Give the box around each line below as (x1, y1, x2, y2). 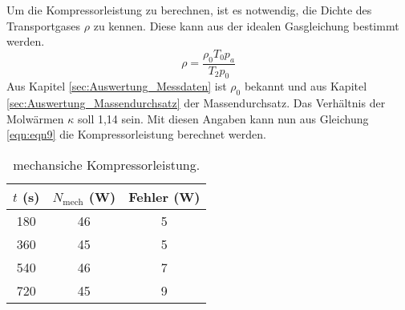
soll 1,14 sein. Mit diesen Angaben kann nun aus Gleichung (78, 110, 369, 127)
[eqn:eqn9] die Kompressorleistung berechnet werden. (6, 126, 266, 143)
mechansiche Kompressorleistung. (13, 155, 200, 174)
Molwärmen (6, 110, 64, 127)
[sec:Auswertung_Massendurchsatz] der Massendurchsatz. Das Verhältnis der (6, 95, 386, 111)
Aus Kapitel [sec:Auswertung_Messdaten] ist (6, 78, 227, 95)
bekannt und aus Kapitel (244, 78, 367, 95)
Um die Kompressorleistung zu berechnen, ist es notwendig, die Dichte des (6, 2, 372, 18)
